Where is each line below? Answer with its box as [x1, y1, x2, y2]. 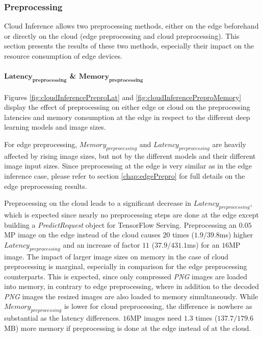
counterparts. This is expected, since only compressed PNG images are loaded [4, 271, 248, 281]
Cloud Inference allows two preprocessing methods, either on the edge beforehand [4, 20, 259, 31]
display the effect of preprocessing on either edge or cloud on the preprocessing [4, 102, 250, 112]
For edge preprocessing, [4, 138, 77, 149]
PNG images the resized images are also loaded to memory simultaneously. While [4, 291, 258, 301]
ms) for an [187, 239, 220, 250]
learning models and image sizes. [4, 122, 106, 132]
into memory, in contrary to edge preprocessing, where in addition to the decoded [4, 281, 259, 292]
